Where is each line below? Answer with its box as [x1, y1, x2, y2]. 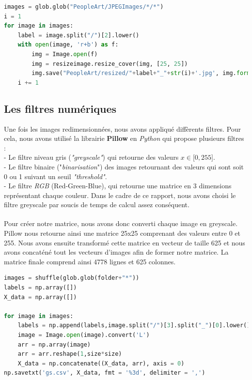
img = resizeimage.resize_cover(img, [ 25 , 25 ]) [31, 60, 188, 67]
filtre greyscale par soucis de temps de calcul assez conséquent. [4, 199, 189, 210]
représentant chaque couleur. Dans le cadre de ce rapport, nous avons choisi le [4, 190, 236, 200]
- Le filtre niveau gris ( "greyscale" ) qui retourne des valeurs [4, 152, 179, 162]
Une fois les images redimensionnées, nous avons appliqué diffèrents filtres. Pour [4, 123, 241, 134]
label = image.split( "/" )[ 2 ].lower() [17, 31, 140, 39]
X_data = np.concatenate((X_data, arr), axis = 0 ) [17, 360, 185, 367]
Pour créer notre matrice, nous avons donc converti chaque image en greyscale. [4, 218, 238, 228]
